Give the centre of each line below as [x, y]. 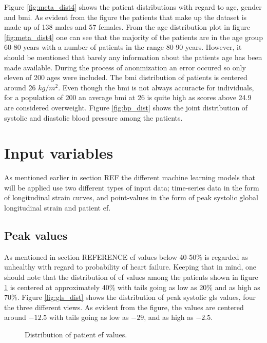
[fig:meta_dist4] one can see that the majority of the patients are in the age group [133, 37]
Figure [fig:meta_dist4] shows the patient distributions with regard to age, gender [133, 7]
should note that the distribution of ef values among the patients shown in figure [131, 277]
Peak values [36, 235]
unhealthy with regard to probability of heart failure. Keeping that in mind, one [130, 267]
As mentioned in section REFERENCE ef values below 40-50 [100, 256]
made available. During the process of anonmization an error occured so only [125, 67]
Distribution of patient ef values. [76, 334]
